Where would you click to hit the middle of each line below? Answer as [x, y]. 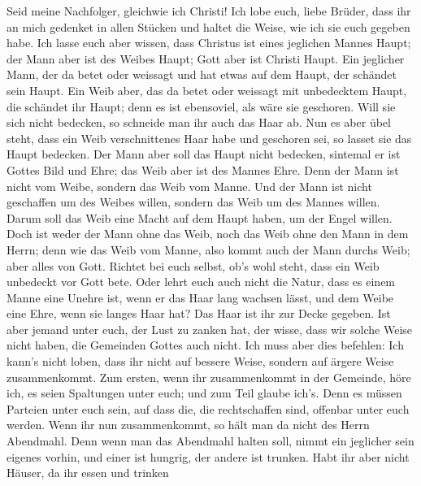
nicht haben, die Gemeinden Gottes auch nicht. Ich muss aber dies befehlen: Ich [205, 345]
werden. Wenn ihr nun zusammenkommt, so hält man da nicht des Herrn [188, 425]
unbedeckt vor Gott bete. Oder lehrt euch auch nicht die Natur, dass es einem [201, 282]
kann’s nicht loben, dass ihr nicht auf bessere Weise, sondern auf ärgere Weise [200, 361]
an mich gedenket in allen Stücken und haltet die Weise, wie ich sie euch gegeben [208, 26]
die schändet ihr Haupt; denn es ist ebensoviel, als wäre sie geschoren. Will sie [201, 106]
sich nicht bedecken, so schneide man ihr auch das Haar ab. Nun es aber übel [199, 122]
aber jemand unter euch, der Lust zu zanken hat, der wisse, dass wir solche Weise [210, 329]
